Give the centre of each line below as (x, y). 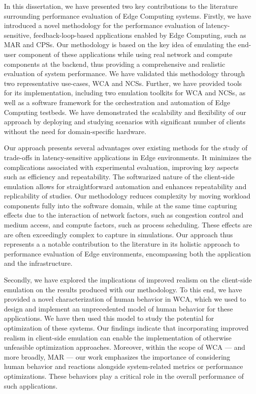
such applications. (31, 385)
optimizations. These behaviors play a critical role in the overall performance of (124, 376)
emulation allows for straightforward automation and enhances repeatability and (125, 186)
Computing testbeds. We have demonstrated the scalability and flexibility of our (125, 112)
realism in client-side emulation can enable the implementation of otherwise (118, 337)
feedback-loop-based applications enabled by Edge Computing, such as (140, 35)
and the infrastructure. (38, 263)
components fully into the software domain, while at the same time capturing (121, 205)
